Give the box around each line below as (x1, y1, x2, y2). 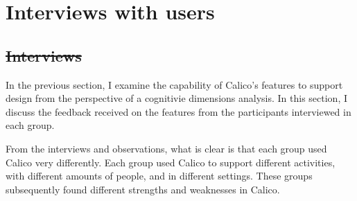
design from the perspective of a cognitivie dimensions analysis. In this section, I (6, 91, 348, 105)
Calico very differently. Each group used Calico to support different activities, (6, 155, 336, 169)
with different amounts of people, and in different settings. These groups (6, 168, 313, 183)
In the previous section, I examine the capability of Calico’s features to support (6, 77, 343, 91)
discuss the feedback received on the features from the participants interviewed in (6, 104, 351, 119)
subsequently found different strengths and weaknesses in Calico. (6, 182, 280, 196)
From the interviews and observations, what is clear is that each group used (6, 141, 327, 155)
